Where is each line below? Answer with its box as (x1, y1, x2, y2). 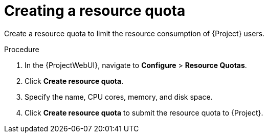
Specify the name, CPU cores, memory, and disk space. (25, 92, 213, 101)
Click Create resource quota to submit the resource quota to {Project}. (25, 108, 263, 117)
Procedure (4, 44, 39, 54)
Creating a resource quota (4, 2, 186, 19)
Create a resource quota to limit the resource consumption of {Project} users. (4, 29, 265, 38)
